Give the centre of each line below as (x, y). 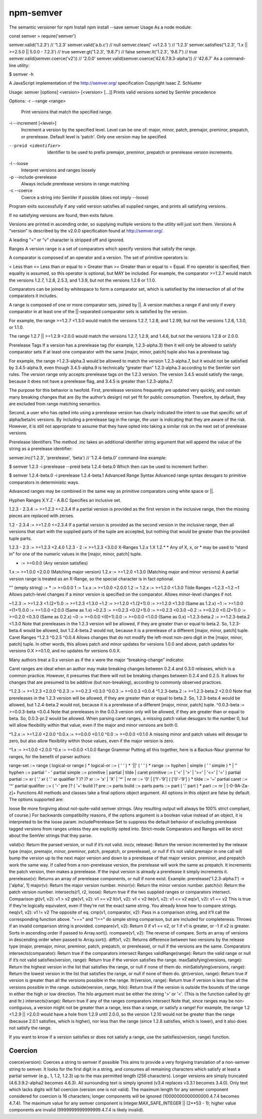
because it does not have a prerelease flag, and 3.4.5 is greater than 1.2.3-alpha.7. (91, 381)
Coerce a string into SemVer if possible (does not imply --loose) (85, 197)
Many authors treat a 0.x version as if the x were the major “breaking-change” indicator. (97, 660)
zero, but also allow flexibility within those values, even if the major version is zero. (92, 741)
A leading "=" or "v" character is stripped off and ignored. (67, 240)
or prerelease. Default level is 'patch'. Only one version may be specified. (94, 136)
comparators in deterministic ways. (44, 482)
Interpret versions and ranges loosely (58, 170)
